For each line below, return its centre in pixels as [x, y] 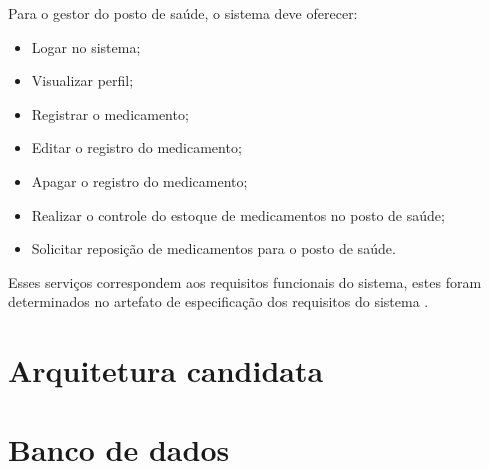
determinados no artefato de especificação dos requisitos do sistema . [218, 301]
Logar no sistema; [86, 46]
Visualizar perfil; [82, 80]
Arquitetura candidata [166, 370]
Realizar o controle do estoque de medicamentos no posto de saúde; [238, 214]
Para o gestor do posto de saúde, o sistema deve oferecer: [183, 13]
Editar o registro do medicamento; [136, 147]
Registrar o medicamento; [110, 113]
